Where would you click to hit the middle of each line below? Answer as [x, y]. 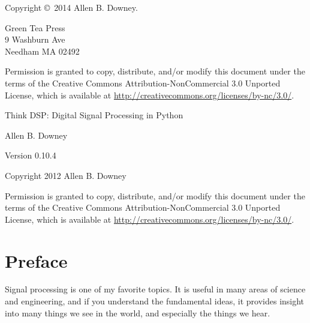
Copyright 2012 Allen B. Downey [66, 175]
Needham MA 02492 [42, 51]
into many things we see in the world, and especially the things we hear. [138, 312]
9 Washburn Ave [35, 39]
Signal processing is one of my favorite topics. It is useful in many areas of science [155, 289]
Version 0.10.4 [31, 155]
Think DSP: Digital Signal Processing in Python [94, 115]
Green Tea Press [35, 27]
